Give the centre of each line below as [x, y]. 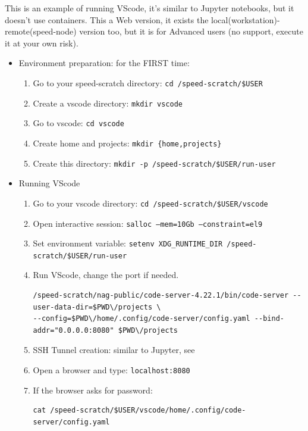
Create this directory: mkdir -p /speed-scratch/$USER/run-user [154, 163]
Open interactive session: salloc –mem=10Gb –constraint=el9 [148, 223]
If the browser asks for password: [93, 390]
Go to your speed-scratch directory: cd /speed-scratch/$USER [148, 82]
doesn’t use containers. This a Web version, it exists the [107, 19]
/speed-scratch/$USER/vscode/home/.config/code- [148, 410]
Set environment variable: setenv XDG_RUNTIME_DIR [128, 243]
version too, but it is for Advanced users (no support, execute [191, 31]
